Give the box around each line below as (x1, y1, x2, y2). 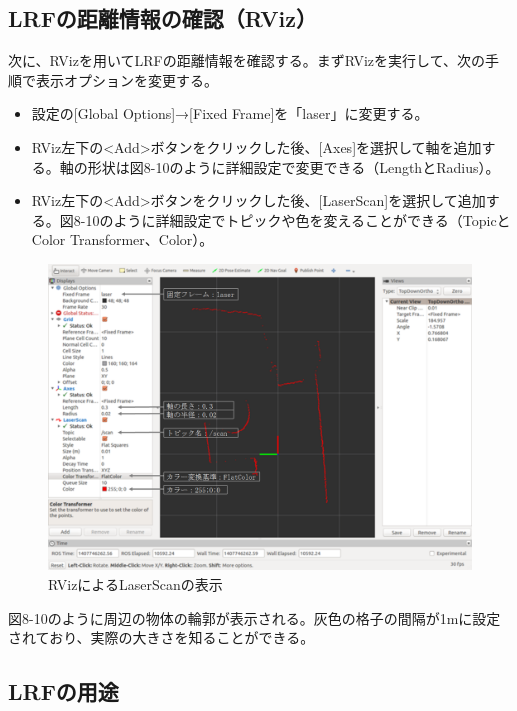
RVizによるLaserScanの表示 (48, 573, 223, 594)
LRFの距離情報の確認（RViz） (8, 3, 317, 34)
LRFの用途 (8, 676, 119, 707)
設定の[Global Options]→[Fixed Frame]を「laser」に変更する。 (31, 103, 429, 124)
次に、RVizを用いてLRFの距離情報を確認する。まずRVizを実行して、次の (8, 50, 485, 71)
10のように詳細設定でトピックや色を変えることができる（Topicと (85, 209, 511, 230)
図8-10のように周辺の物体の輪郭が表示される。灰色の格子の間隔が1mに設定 (8, 607, 501, 628)
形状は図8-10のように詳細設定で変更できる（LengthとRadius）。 (87, 156, 500, 177)
